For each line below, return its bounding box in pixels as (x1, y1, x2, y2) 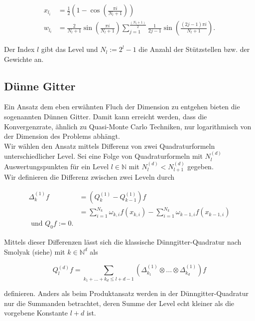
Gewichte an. (4, 53, 44, 64)
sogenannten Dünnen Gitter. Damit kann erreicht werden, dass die (4, 111, 207, 122)
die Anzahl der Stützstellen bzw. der (138, 44, 250, 54)
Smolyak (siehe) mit (4, 246, 65, 257)
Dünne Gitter (4, 78, 76, 93)
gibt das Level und (41, 44, 98, 54)
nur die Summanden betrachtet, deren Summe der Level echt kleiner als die (4, 298, 235, 308)
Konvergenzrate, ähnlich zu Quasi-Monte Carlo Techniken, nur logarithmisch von (4, 121, 252, 131)
